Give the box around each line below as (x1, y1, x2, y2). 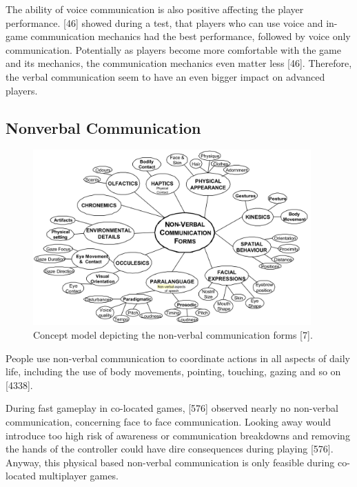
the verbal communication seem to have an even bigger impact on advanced (6, 69, 325, 83)
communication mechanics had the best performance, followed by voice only (30, 29, 351, 43)
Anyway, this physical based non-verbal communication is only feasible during (6, 455, 335, 469)
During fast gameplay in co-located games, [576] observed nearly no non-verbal (6, 401, 338, 415)
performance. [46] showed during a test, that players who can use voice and (6, 15, 323, 30)
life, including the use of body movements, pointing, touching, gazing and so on (6, 364, 341, 379)
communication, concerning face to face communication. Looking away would (6, 415, 331, 429)
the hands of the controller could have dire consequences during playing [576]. (6, 441, 334, 456)
